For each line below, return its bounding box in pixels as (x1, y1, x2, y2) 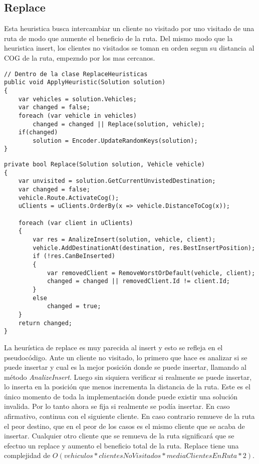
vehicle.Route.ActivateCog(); (18, 194, 119, 201)
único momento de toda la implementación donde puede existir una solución (4, 391, 238, 401)
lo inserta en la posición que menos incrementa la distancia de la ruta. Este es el (4, 381, 250, 392)
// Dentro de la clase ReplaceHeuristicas (4, 70, 148, 78)
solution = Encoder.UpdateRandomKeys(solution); (33, 137, 198, 144)
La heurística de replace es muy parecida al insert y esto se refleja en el (4, 342, 223, 352)
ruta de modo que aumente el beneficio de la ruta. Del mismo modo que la (4, 33, 233, 43)
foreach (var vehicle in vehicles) (18, 112, 137, 119)
